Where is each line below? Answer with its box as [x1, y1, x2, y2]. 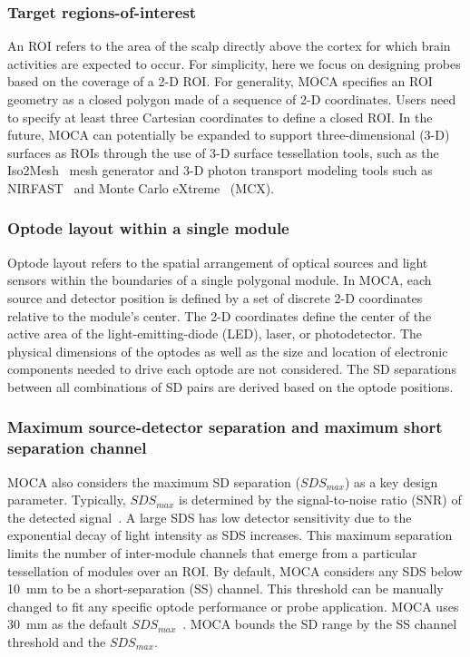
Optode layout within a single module [7, 217, 289, 240]
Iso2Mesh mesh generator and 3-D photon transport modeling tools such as [7, 161, 433, 180]
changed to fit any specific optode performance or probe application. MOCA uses [7, 596, 459, 615]
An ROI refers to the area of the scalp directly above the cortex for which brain [7, 36, 451, 55]
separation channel [7, 436, 147, 459]
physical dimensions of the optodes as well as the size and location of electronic [7, 341, 448, 360]
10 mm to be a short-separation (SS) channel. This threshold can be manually [7, 579, 444, 598]
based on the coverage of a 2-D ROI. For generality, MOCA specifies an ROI [7, 72, 433, 91]
